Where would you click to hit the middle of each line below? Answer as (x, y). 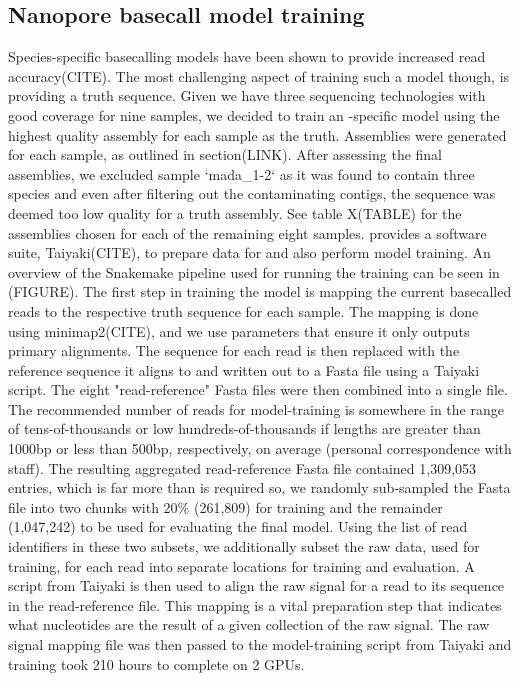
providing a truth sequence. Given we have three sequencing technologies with (247, 95)
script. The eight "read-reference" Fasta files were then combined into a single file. (258, 389)
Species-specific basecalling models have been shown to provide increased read (247, 56)
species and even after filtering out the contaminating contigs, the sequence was (252, 193)
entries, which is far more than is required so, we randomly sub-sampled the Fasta (259, 487)
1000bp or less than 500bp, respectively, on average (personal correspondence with (260, 448)
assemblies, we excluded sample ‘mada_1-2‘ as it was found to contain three (241, 173)
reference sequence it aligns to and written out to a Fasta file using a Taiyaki (244, 369)
